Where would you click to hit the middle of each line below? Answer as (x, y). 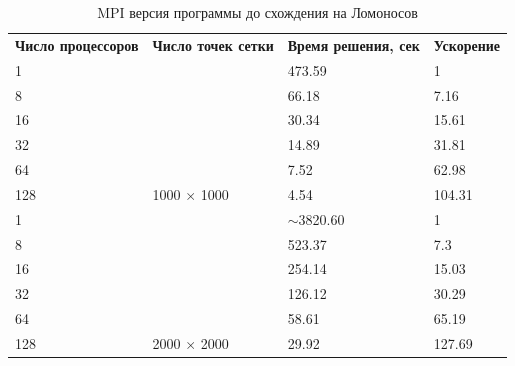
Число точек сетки (213, 44)
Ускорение (467, 44)
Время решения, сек (353, 44)
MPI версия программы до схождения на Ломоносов (257, 12)
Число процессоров (77, 44)
